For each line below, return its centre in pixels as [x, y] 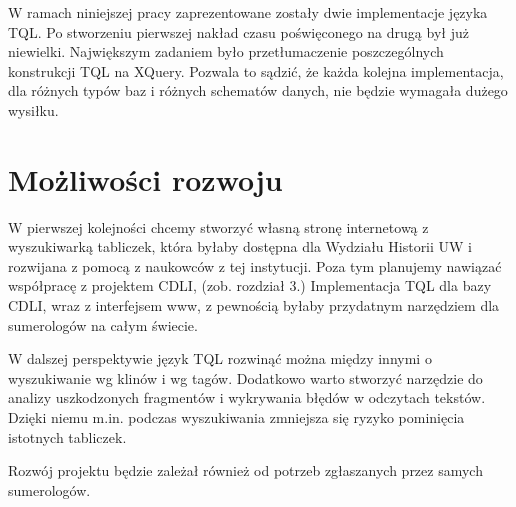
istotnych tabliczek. [67, 436]
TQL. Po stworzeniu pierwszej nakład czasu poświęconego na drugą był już [238, 31]
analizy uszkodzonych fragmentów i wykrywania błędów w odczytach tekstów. [247, 397]
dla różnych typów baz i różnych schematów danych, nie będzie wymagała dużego [258, 90]
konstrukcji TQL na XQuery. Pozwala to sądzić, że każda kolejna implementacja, [256, 70]
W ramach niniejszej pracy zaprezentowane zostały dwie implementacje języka [248, 12]
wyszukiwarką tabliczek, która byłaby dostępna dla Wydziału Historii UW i [240, 246]
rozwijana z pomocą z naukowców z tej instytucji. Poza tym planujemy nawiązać [255, 265]
